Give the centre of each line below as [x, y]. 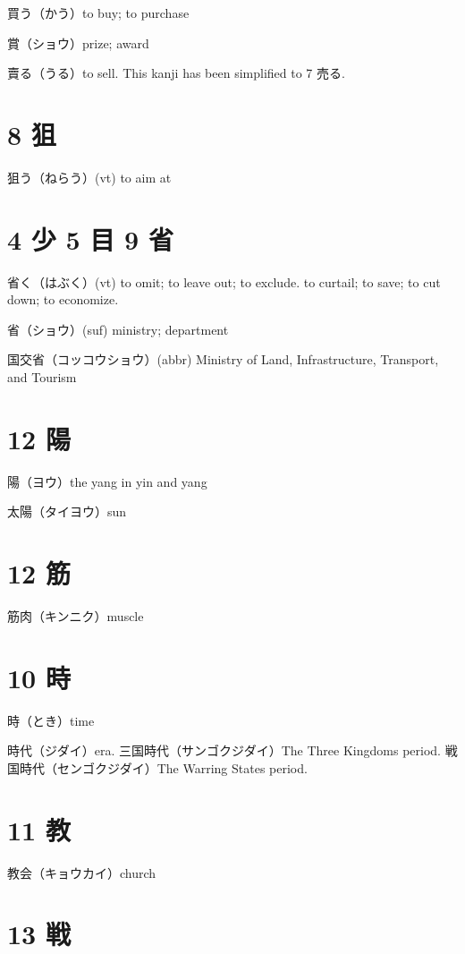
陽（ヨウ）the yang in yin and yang [107, 481]
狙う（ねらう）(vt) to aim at [89, 177]
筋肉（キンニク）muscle [76, 616]
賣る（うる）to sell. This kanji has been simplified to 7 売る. [176, 73]
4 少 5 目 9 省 [90, 238]
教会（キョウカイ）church [82, 872]
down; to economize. [63, 299]
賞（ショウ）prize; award [78, 43]
